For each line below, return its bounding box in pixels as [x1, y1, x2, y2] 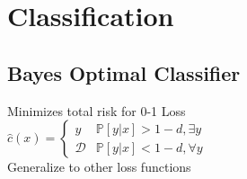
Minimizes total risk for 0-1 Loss [7, 101, 186, 120]
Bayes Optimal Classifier [7, 58, 241, 86]
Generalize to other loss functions [7, 157, 191, 176]
